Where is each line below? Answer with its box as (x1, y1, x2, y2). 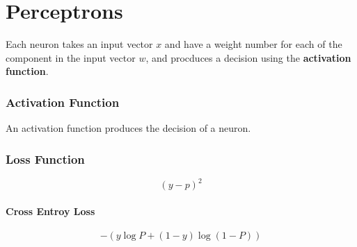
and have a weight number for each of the (164, 37, 342, 51)
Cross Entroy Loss (6, 204, 95, 219)
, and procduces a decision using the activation (145, 50, 351, 65)
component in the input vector (6, 50, 136, 65)
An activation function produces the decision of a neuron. (6, 121, 251, 135)
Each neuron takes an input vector (6, 37, 153, 51)
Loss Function (6, 150, 85, 167)
